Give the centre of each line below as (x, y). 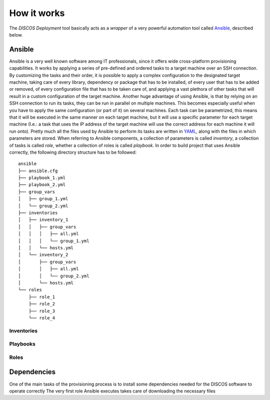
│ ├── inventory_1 (43, 220)
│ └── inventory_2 (43, 255)
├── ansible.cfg (38, 171)
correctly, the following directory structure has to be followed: (73, 152)
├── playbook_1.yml (42, 178)
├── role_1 (42, 297)
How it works (37, 13)
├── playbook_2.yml (42, 185)
